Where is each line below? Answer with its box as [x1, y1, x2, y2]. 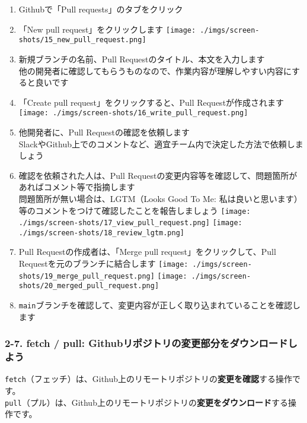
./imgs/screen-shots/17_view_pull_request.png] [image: [18, 219, 242, 228]
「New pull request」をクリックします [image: [18, 23, 196, 35]
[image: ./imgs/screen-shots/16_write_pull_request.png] [18, 109, 248, 118]
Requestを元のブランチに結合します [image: [18, 257, 188, 270]
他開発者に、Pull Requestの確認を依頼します [18, 125, 190, 138]
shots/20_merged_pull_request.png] [18, 282, 159, 291]
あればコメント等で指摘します [18, 181, 135, 193]
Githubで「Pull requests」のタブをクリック [18, 3, 183, 15]
